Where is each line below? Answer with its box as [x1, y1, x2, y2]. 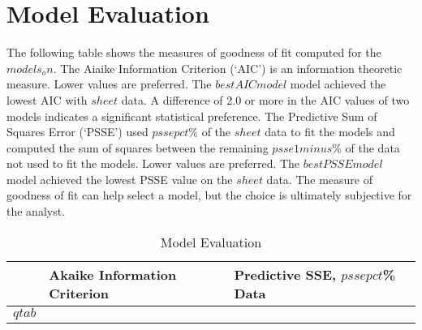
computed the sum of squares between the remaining [6, 139, 269, 156]
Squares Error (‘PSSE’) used [6, 123, 149, 140]
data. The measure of [266, 170, 372, 187]
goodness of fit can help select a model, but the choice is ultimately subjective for [6, 186, 412, 204]
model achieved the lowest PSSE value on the [6, 170, 233, 187]
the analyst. [6, 203, 66, 220]
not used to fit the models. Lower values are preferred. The [6, 155, 300, 172]
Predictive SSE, [234, 264, 337, 284]
